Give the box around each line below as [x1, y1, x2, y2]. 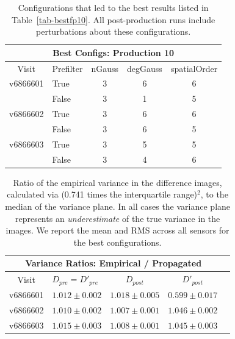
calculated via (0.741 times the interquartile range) [7, 188, 198, 201]
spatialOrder [170, 62, 218, 74]
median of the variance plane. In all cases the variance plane [5, 199, 231, 212]
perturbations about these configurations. [36, 25, 191, 38]
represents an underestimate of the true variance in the [15, 212, 220, 224]
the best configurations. [73, 235, 162, 248]
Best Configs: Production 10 [52, 46, 175, 59]
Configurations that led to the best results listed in [18, 1, 209, 13]
